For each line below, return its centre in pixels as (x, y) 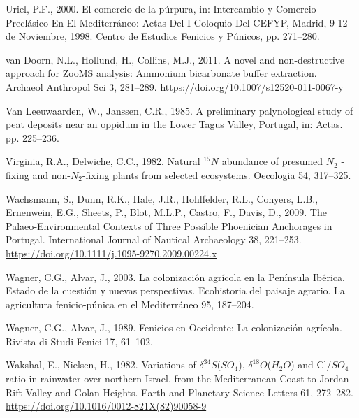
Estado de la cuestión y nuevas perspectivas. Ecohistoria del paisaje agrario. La (175, 290)
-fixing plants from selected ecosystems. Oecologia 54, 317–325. (217, 174)
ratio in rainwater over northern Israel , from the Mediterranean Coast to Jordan (177, 379)
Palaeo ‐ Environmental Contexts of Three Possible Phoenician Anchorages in (169, 225)
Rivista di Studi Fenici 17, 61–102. (79, 341)
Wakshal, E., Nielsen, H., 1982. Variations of (101, 365)
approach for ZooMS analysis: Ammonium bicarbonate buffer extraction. (161, 73)
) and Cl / (311, 365)
